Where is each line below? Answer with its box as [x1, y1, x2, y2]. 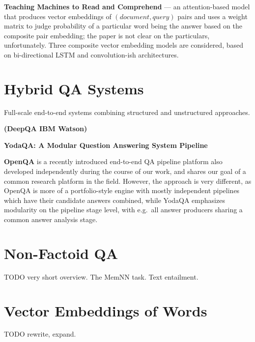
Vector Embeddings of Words [4, 300, 207, 320]
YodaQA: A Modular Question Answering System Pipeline [4, 140, 208, 150]
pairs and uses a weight [177, 11, 248, 21]
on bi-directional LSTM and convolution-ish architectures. [4, 49, 179, 59]
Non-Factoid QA [4, 243, 118, 263]
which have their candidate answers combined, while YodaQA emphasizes [4, 195, 225, 205]
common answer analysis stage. [4, 214, 98, 225]
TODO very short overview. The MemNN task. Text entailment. [4, 271, 198, 282]
